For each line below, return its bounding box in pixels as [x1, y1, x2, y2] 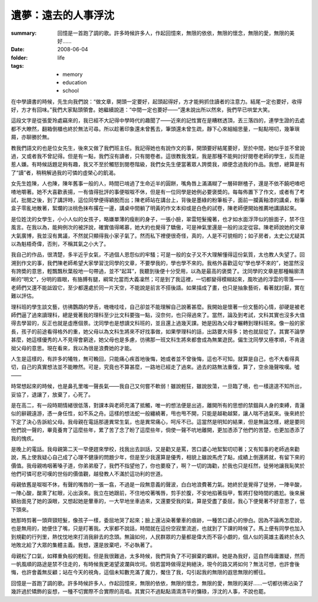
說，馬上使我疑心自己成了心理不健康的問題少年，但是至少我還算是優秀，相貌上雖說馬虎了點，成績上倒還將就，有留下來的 [11, 454, 305, 461]
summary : [11, 29, 37, 37]
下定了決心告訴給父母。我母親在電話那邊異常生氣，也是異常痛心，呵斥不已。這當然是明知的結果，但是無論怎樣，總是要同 [11, 418, 305, 425]
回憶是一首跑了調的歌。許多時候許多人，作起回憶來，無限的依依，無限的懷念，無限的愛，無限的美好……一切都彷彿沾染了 [11, 580, 304, 587]
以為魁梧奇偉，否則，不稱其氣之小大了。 [11, 240, 109, 247]
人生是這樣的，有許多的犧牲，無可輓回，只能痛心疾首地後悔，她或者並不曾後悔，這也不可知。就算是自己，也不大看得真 [11, 356, 300, 362]
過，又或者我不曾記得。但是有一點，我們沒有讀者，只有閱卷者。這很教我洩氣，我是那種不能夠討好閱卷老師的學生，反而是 [11, 153, 305, 160]
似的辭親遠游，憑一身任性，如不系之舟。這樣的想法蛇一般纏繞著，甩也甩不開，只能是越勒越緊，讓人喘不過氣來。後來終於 [11, 410, 305, 417]
